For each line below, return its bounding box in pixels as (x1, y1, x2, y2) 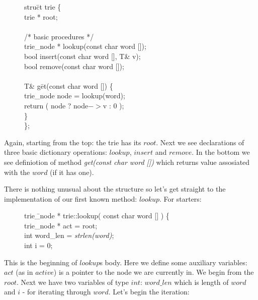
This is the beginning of (4, 257, 77, 267)
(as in (16, 267, 33, 277)
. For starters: (159, 193, 202, 204)
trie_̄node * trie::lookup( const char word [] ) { (24, 210, 169, 221)
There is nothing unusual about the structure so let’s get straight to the (4, 184, 226, 194)
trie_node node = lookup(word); (24, 90, 125, 101)
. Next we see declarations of (156, 137, 244, 147)
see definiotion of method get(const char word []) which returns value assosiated (4, 156, 250, 167)
